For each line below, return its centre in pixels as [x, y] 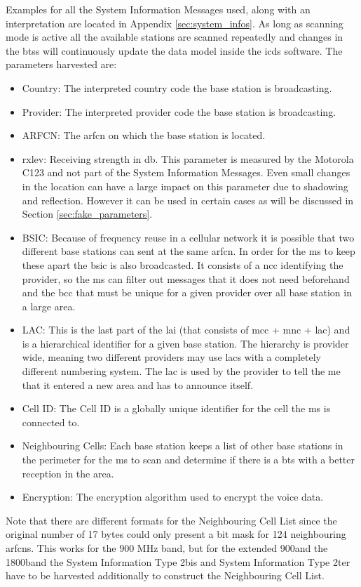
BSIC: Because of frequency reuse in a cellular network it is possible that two [188, 237]
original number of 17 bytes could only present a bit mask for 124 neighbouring [176, 534]
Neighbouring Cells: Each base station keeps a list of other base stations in [183, 446]
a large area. [49, 306]
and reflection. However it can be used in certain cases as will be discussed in [188, 200]
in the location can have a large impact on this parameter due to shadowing [185, 186]
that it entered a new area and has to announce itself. [138, 384]
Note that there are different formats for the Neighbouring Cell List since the [171, 520]
